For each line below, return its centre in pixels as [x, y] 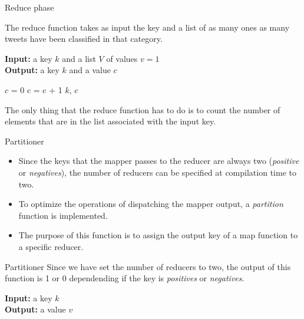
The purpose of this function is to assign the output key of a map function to [158, 235]
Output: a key [32, 70]
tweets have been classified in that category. [84, 39]
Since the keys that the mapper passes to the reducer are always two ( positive [159, 161]
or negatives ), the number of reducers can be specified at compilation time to [157, 172]
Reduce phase [29, 7]
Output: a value [35, 309]
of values [122, 58]
